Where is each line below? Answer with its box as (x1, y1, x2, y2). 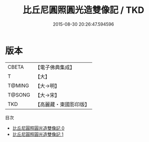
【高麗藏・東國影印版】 (35, 101, 90, 108)
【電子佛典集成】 (35, 64, 75, 71)
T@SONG (7, 91, 31, 98)
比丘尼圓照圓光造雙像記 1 (12, 131, 64, 137)
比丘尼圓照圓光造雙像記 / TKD (22, 4, 145, 16)
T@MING (7, 82, 29, 89)
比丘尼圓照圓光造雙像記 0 (12, 125, 65, 131)
